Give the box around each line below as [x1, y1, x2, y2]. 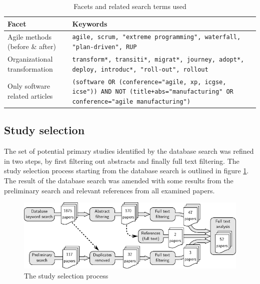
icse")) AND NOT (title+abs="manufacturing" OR [72, 88, 233, 96]
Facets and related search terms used [73, 1, 186, 11]
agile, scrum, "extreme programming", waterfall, [72, 34, 241, 41]
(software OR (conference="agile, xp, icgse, [72, 78, 226, 86]
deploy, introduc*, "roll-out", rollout [72, 66, 208, 73]
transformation [7, 63, 53, 74]
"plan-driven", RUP [72, 44, 137, 51]
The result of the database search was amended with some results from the [4, 175, 233, 186]
